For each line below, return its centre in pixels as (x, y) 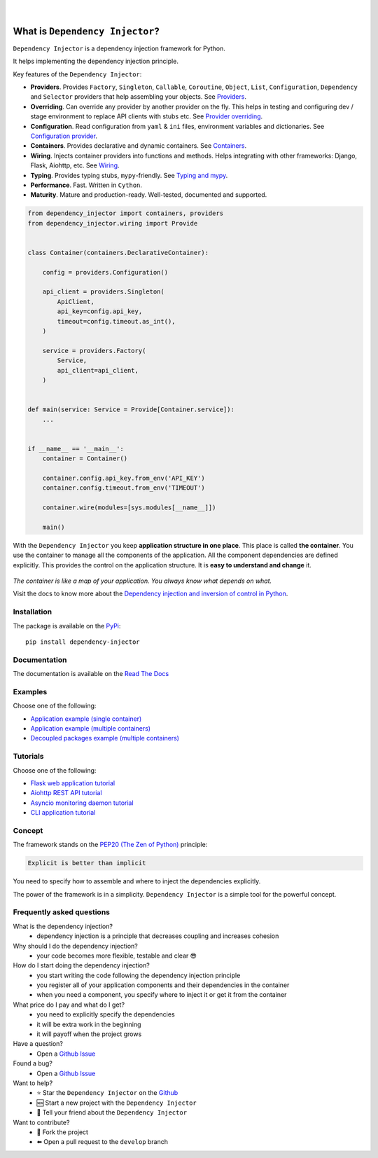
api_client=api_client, (98, 370)
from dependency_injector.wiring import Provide (113, 223)
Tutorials (29, 757)
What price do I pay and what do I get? (69, 1005)
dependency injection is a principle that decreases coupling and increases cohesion (158, 936)
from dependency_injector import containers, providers (126, 213)
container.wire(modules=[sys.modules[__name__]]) (129, 508)
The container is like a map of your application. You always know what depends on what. (142, 581)
